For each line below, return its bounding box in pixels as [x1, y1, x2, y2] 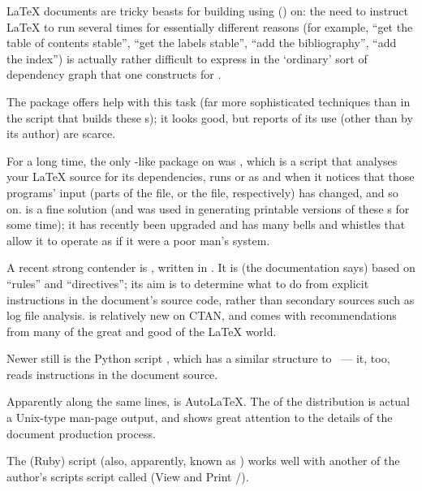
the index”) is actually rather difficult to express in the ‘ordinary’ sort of [6, 50, 368, 67]
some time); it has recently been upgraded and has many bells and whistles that [6, 216, 406, 233]
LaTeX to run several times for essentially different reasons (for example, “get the [6, 18, 413, 35]
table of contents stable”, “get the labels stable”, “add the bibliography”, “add [6, 34, 397, 51]
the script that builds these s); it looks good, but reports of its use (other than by [6, 109, 413, 126]
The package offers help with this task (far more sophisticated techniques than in [6, 93, 411, 110]
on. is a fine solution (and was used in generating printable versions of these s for [6, 200, 410, 217]
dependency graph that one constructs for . [6, 66, 222, 83]
